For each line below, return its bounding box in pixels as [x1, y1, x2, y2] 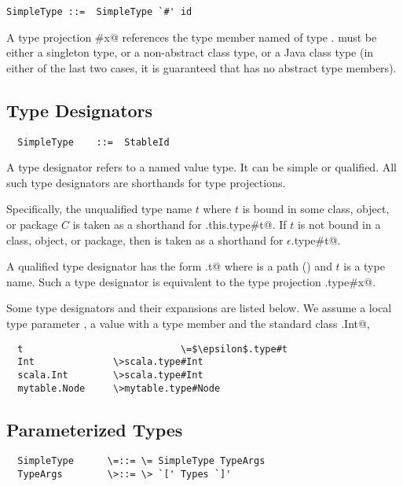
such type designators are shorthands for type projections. [6, 174, 286, 190]
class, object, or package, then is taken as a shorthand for [6, 231, 284, 248]
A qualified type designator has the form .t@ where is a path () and [6, 258, 332, 274]
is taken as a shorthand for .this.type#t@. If [72, 216, 287, 233]
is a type [343, 258, 385, 274]
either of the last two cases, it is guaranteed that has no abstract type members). [6, 59, 397, 75]
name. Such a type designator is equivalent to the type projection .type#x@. [6, 273, 376, 289]
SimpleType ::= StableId [17, 136, 170, 148]
